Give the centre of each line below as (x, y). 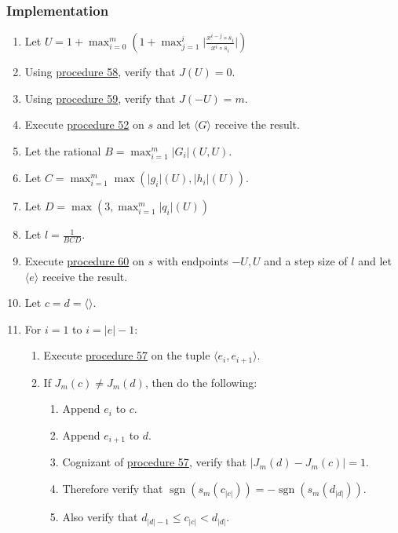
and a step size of (306, 260)
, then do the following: (201, 382)
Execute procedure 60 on (84, 260)
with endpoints (192, 260)
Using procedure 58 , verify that (100, 72)
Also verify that (100, 517)
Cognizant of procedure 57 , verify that (155, 462)
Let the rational (63, 151)
